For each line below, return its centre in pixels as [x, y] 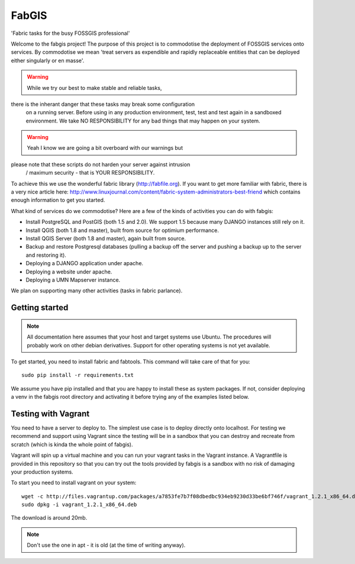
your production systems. [42, 472]
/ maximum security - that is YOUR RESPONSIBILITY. [90, 173]
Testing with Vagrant [50, 413]
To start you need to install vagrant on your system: [74, 483]
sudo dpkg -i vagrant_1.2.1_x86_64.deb [79, 505]
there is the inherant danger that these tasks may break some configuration [103, 104]
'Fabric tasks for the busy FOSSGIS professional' [70, 33]
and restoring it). [46, 255]
